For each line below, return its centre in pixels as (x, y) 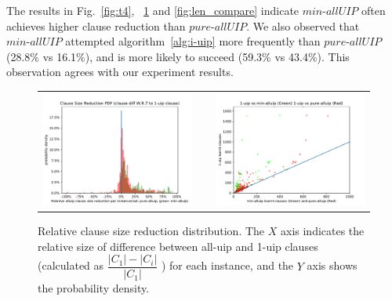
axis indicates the (322, 231)
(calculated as (71, 265)
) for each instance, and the (227, 265)
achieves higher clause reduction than (96, 25)
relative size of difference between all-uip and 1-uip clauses (178, 246)
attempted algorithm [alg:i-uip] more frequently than (193, 41)
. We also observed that (303, 25)
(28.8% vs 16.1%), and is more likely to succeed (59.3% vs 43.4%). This (178, 56)
